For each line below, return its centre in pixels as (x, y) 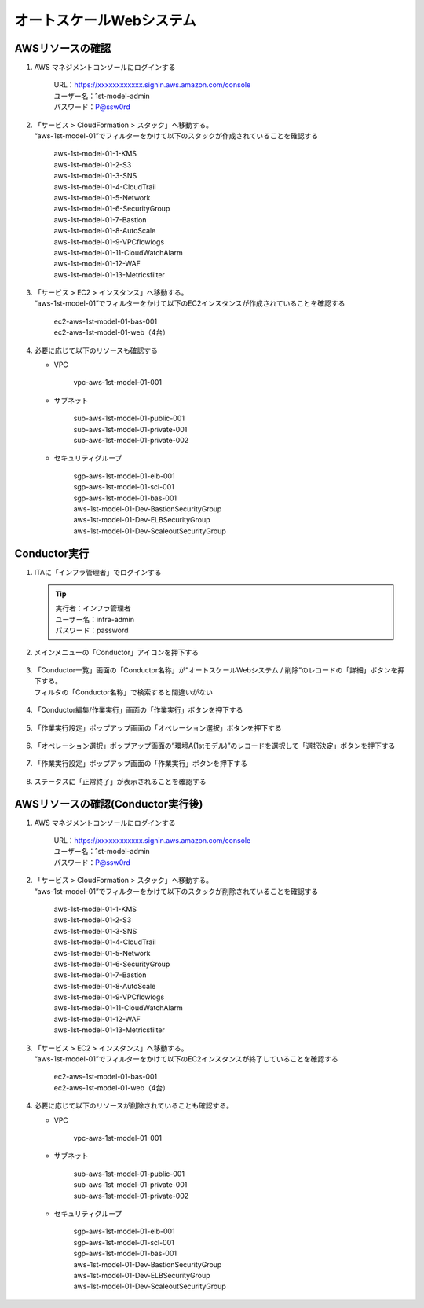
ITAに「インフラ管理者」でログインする (98, 572)
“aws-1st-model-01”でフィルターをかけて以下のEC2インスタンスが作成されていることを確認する (190, 303)
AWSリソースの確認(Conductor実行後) (109, 804)
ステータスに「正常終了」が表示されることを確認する (120, 781)
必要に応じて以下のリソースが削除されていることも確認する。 (133, 1106)
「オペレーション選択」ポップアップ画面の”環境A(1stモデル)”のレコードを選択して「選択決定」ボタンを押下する (215, 746)
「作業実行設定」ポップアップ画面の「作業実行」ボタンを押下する (141, 764)
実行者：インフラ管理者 (93, 608)
